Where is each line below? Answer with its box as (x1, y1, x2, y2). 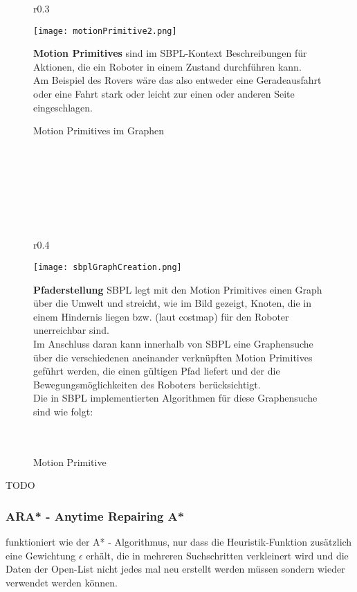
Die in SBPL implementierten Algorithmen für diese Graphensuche (33, 391, 318, 405)
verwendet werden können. (6, 575, 118, 589)
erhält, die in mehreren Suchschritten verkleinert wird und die (86, 548, 349, 562)
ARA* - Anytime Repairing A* (6, 507, 185, 524)
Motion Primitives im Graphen (33, 123, 165, 138)
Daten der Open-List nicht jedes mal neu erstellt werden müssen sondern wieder (6, 562, 345, 576)
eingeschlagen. (33, 100, 93, 114)
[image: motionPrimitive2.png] (33, 26, 177, 36)
